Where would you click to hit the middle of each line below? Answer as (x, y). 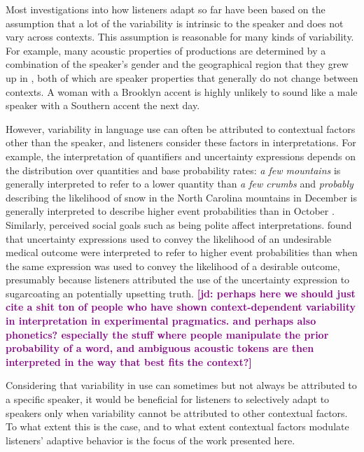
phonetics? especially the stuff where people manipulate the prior (167, 334)
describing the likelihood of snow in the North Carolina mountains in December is (181, 197)
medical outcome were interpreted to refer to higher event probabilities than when (182, 252)
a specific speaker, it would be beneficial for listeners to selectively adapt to (168, 399)
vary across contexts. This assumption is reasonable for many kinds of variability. (180, 37)
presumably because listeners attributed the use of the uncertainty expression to (178, 280)
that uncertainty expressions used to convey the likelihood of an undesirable (169, 238)
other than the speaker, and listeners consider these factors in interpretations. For (181, 142)
